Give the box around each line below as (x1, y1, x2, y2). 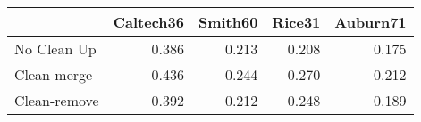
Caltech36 (113, 12, 184, 32)
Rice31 (272, 12, 321, 32)
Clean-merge (14, 64, 93, 85)
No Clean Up (14, 38, 97, 59)
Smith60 (198, 12, 258, 32)
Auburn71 (334, 12, 407, 32)
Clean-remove (14, 90, 99, 110)
